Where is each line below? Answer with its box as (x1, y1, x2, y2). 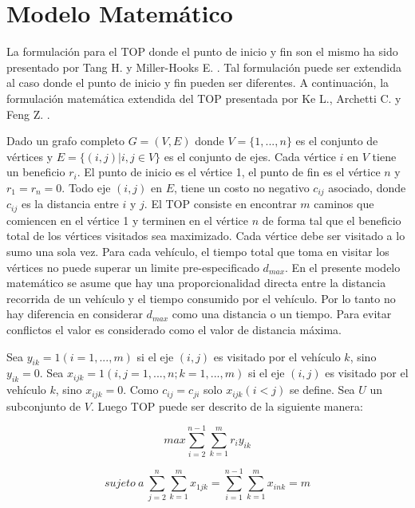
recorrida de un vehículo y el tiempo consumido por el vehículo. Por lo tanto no (6, 289, 396, 306)
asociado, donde (328, 179, 406, 195)
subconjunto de (6, 397, 81, 414)
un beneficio (6, 163, 65, 180)
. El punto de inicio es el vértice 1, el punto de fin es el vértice (77, 163, 381, 180)
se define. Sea (289, 381, 355, 398)
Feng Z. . (6, 105, 50, 122)
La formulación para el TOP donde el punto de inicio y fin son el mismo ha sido (6, 43, 398, 60)
